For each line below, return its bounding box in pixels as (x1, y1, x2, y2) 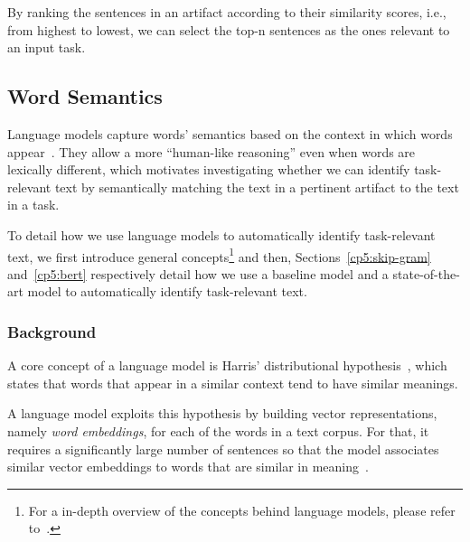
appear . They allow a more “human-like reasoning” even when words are (7, 142, 416, 161)
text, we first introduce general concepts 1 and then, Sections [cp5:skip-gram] (7, 244, 431, 266)
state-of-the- (392, 264, 460, 283)
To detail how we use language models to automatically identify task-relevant (7, 225, 436, 244)
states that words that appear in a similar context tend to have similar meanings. (7, 373, 458, 392)
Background (7, 320, 97, 342)
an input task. (7, 38, 86, 57)
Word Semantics (7, 82, 163, 110)
